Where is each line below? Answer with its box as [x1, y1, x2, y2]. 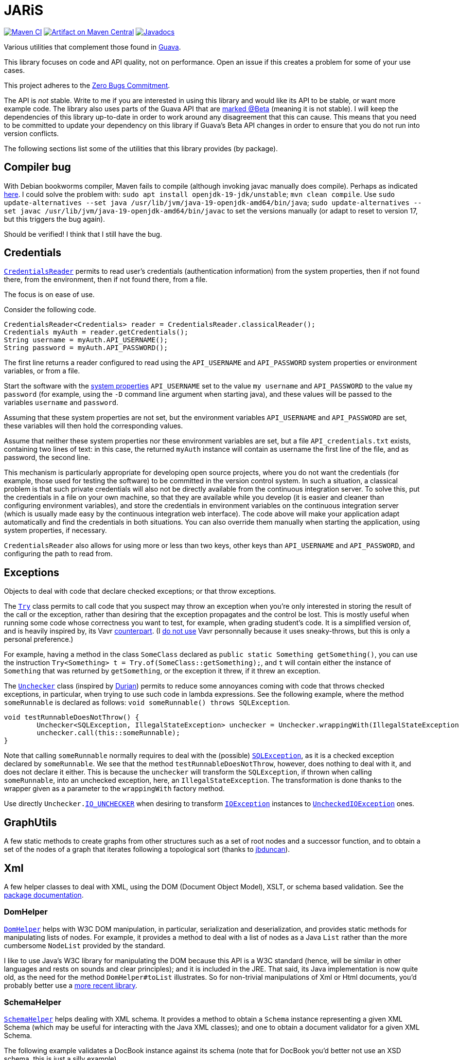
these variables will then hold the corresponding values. [4, 422, 183, 430]
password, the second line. [4, 453, 90, 462]
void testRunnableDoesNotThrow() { [4, 713, 140, 722]
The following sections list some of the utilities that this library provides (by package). [4, 144, 278, 153]
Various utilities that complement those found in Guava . [4, 42, 181, 51]
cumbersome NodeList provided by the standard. [4, 941, 165, 950]
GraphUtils [4, 816, 57, 829]
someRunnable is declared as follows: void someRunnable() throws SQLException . [4, 698, 290, 707]
